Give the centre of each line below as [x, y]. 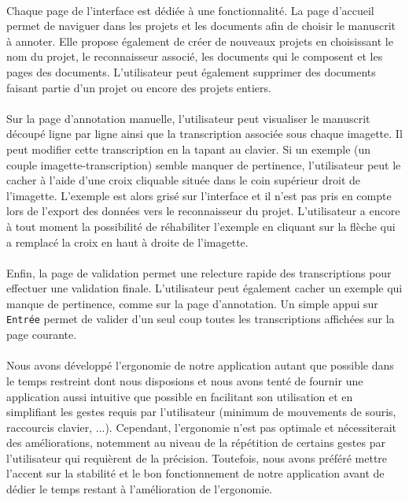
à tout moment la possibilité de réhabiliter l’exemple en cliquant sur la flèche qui [201, 226]
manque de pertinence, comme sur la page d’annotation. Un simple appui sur [192, 303]
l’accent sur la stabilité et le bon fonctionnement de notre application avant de [195, 473]
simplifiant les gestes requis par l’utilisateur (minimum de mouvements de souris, [201, 412]
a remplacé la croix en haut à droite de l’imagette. [127, 242]
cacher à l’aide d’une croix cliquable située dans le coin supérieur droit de [183, 180]
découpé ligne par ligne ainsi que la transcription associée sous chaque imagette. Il [204, 134]
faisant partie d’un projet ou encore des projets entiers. [139, 87]
